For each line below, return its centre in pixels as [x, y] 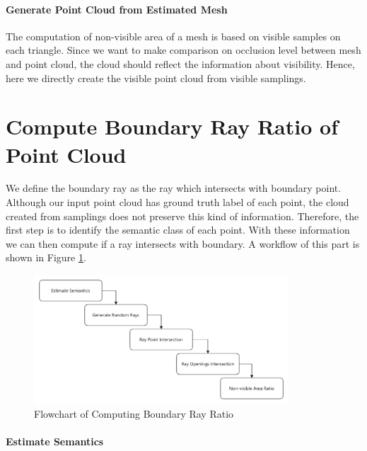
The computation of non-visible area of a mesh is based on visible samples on [173, 36]
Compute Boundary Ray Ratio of [172, 126]
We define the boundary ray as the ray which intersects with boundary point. [174, 188]
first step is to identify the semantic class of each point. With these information [178, 230]
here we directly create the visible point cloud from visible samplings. [156, 78]
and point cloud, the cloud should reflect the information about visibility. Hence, [180, 63]
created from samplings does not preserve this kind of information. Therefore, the [182, 216]
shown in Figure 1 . [46, 257]
